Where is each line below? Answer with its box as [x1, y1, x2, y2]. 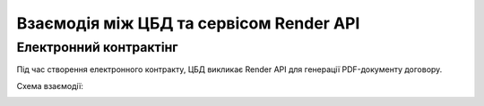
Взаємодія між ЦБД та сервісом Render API [16, 13, 360, 33]
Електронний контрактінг [16, 39, 178, 55]
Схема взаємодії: [16, 80, 84, 91]
